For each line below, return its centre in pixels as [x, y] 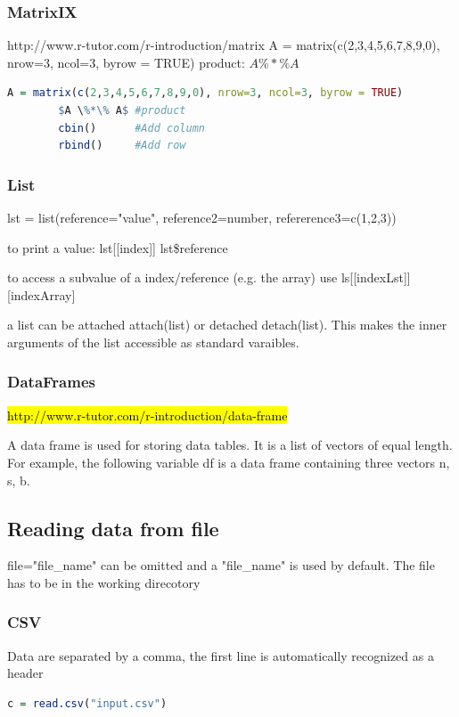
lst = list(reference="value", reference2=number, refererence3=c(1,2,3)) [202, 217]
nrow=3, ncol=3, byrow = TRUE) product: [126, 62]
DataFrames [51, 382]
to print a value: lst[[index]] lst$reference [118, 247]
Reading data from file [113, 528]
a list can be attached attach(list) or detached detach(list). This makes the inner [227, 325]
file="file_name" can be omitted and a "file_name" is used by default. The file [221, 565]
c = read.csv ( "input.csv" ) [87, 703]
